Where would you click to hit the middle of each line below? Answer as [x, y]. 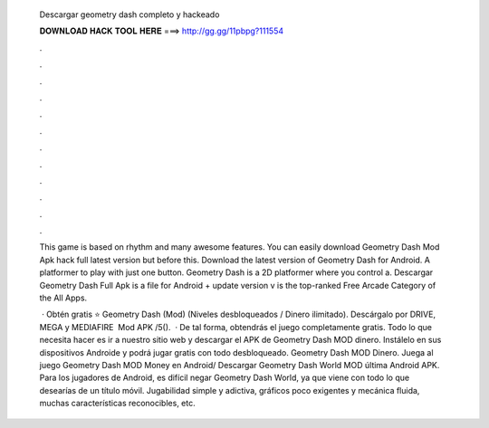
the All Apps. [63, 298]
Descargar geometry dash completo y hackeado [129, 14]
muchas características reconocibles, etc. [117, 404]
